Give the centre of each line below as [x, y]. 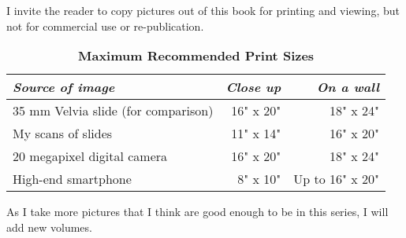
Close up [253, 87]
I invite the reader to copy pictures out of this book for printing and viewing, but [203, 10]
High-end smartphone [72, 179]
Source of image [64, 87]
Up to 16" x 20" [337, 179]
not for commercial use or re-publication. [105, 26]
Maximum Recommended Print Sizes [196, 56]
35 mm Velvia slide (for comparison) [113, 111]
